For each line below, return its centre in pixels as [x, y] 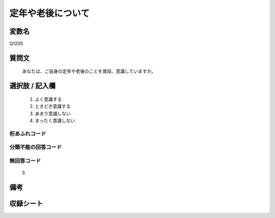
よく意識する [48, 99]
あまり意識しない [53, 113]
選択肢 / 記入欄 [33, 86]
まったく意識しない [55, 121]
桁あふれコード [28, 133]
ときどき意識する [53, 106]
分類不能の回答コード [36, 147]
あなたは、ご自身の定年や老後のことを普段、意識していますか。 [89, 71]
